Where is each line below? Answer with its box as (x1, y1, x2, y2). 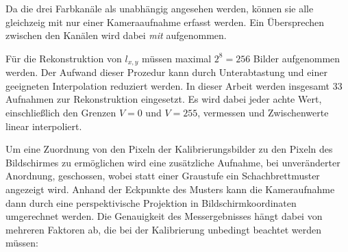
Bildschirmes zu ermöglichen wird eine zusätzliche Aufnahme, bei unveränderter (5, 155, 340, 169)
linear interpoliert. (5, 118, 82, 133)
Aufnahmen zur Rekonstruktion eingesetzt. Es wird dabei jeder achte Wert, (5, 92, 322, 106)
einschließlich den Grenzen (5, 105, 116, 120)
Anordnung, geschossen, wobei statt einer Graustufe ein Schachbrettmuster (5, 168, 320, 183)
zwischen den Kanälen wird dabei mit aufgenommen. (5, 28, 227, 42)
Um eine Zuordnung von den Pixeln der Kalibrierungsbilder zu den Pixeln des (5, 142, 333, 156)
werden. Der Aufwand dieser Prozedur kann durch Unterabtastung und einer (5, 65, 327, 79)
